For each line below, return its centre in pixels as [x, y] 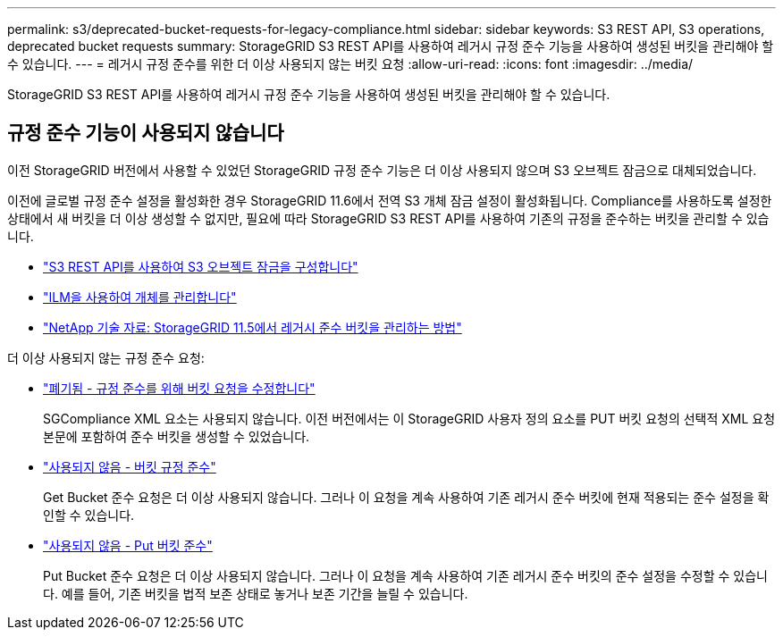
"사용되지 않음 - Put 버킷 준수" [128, 545]
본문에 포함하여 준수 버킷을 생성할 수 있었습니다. [177, 436]
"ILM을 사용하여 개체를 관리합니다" [140, 297]
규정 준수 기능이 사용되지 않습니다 [146, 133]
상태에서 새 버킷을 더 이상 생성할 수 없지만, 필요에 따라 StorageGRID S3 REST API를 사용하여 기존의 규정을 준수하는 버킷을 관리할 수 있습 [388, 218]
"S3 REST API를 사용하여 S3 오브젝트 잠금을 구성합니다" [201, 266]
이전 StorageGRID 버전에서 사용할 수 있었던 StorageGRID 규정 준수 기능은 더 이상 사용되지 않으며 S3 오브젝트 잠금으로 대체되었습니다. [382, 170]
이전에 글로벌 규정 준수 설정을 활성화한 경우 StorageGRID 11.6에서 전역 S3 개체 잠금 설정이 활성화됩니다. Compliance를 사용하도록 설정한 [390, 200]
